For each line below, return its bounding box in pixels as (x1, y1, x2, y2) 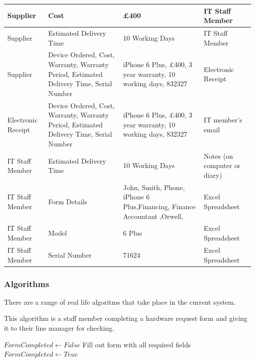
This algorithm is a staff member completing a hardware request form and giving (4, 313, 248, 323)
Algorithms (4, 277, 50, 290)
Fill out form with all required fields (82, 339, 191, 349)
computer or (204, 160, 241, 170)
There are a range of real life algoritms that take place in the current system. (4, 296, 236, 307)
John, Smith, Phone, (123, 182, 185, 192)
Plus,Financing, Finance (123, 201, 196, 212)
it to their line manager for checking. (4, 323, 114, 333)
